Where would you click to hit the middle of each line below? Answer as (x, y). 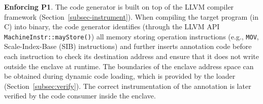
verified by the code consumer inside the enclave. (80, 96)
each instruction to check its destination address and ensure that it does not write (131, 56)
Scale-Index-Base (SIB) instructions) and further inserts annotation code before (128, 46)
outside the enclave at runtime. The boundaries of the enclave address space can (129, 66)
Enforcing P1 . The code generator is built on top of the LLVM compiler (119, 7)
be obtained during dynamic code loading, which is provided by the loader (120, 76)
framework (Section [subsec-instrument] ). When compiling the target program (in (131, 16)
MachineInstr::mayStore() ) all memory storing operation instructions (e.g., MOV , (131, 36)
